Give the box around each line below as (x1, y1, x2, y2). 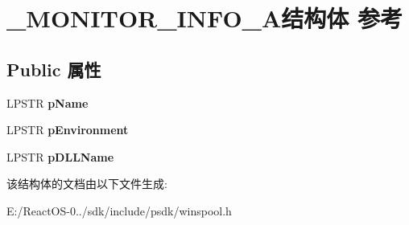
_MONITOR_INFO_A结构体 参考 (6, 2, 403, 35)
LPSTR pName (6, 94, 89, 111)
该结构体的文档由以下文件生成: (6, 175, 167, 192)
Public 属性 (6, 56, 101, 81)
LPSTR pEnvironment (6, 121, 129, 138)
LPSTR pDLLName (6, 148, 114, 165)
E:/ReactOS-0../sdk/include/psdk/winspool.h (6, 202, 232, 219)
